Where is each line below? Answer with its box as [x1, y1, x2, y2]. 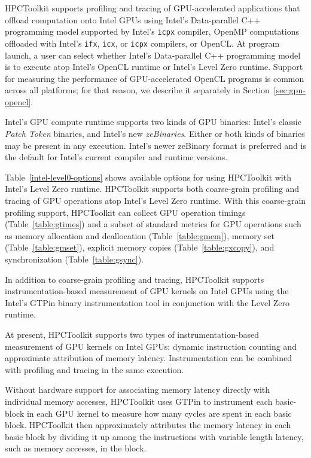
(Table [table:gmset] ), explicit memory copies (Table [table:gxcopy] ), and [5, 241, 275, 254]
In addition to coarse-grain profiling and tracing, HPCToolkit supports [5, 273, 264, 285]
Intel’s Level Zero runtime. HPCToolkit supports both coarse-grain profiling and [5, 182, 300, 195]
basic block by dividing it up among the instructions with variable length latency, [5, 430, 304, 442]
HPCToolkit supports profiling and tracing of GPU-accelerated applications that [5, 2, 300, 14]
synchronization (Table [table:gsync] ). [5, 253, 144, 265]
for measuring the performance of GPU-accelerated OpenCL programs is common [5, 72, 304, 84]
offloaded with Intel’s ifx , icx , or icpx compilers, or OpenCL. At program [5, 36, 280, 49]
